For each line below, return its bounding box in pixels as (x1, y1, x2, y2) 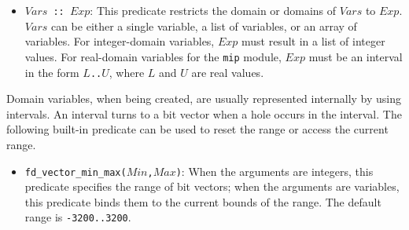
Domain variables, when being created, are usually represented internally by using (6, 90, 402, 107)
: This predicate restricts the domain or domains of (90, 2, 337, 18)
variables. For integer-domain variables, (24, 33, 215, 49)
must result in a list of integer (241, 33, 385, 49)
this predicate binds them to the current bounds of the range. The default (24, 193, 381, 210)
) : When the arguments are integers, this (175, 162, 374, 179)
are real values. (191, 64, 264, 80)
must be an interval (308, 48, 403, 64)
